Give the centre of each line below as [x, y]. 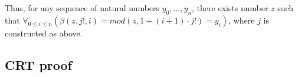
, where [242, 20]
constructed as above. [44, 33]
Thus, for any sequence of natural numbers [82, 8]
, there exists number [230, 8]
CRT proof [38, 64]
